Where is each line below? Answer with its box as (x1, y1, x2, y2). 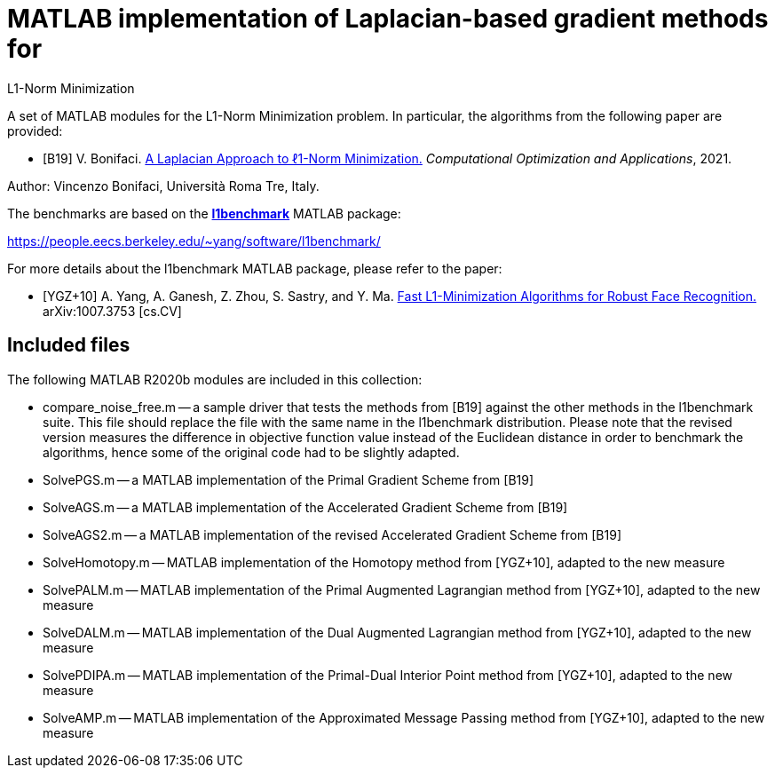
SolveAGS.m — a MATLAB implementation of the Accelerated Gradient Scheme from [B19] (43, 499, 568, 515)
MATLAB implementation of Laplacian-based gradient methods (7, 4, 769, 34)
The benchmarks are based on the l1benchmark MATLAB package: (7, 205, 401, 221)
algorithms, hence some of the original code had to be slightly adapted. (43, 444, 460, 460)
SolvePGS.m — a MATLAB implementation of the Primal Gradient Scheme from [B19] (43, 471, 534, 487)
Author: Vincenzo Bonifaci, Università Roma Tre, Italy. (7, 178, 320, 194)
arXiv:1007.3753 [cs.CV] (43, 303, 182, 319)
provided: (7, 123, 63, 138)
